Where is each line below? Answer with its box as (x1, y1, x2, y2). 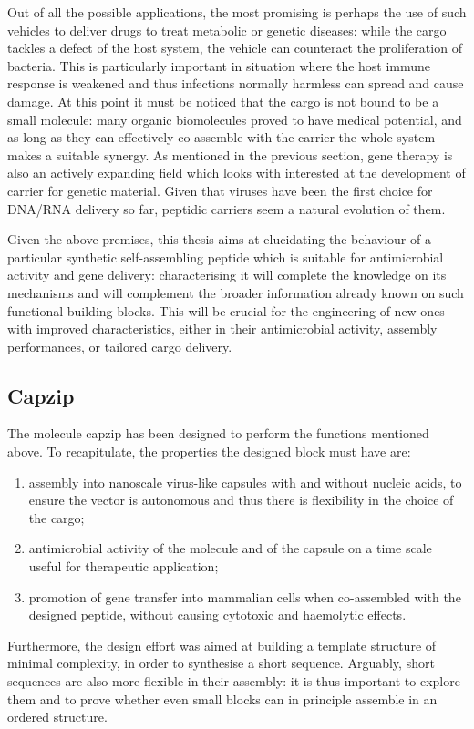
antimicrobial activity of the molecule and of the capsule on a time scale (28, 539, 432, 558)
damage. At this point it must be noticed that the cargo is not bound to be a (7, 91, 439, 110)
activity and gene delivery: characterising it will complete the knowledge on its (7, 265, 447, 284)
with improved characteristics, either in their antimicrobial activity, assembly (7, 319, 438, 338)
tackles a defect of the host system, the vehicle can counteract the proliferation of (7, 38, 462, 57)
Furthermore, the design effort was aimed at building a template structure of (7, 635, 437, 654)
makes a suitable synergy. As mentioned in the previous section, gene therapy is (7, 145, 453, 164)
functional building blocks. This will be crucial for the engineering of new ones (7, 301, 445, 320)
